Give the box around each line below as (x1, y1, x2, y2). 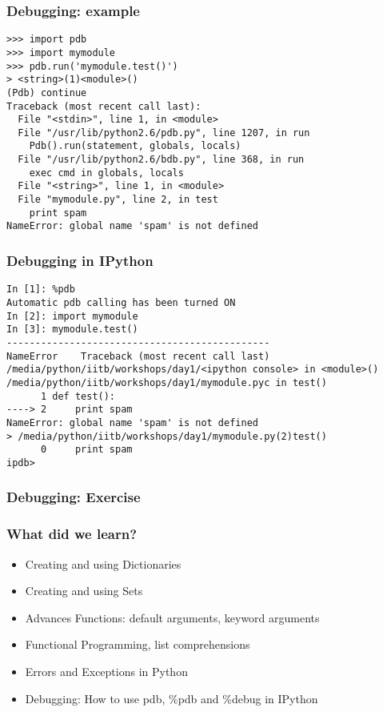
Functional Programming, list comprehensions (25, 636, 250, 653)
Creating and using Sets (25, 582, 143, 599)
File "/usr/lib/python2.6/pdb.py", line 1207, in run (18, 127, 310, 139)
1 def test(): (40, 390, 116, 402)
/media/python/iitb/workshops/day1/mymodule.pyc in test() (6, 376, 327, 388)
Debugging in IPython (6, 250, 154, 270)
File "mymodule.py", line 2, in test (18, 194, 218, 206)
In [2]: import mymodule (6, 310, 138, 322)
